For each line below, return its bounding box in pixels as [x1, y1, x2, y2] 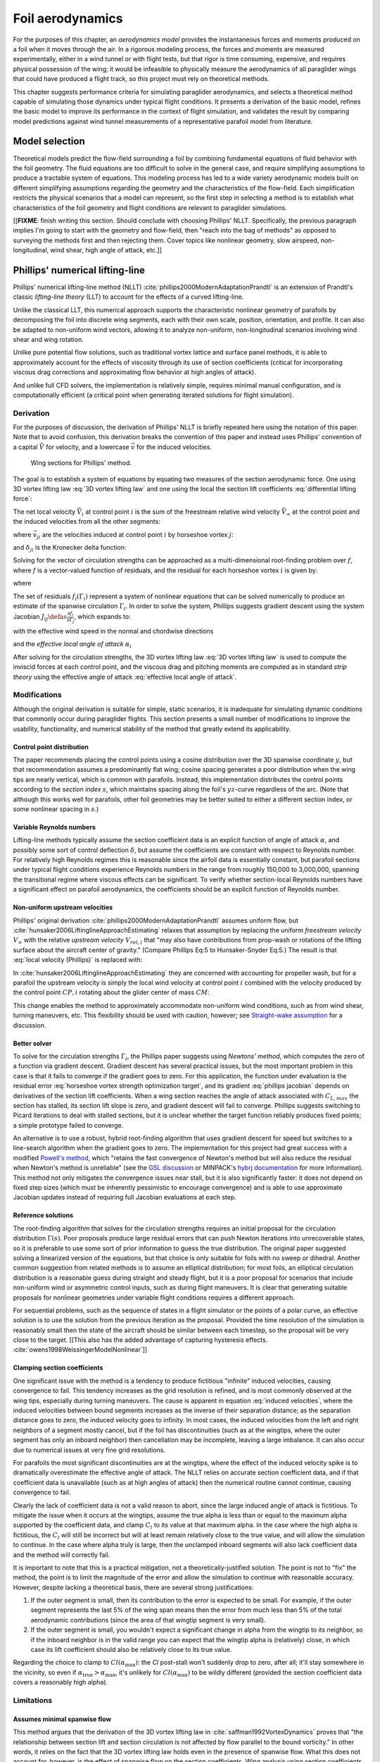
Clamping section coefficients [13, 1364, 103, 1372]
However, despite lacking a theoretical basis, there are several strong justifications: [13, 1583, 254, 1591]
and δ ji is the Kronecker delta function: [13, 543, 127, 553]
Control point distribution [13, 742, 89, 751]
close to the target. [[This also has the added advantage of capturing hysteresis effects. [13, 1336, 268, 1344]
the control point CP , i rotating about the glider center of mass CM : [13, 988, 210, 997]
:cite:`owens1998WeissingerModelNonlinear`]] [13, 1345, 148, 1354]
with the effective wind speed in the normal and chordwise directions [13, 627, 214, 636]
